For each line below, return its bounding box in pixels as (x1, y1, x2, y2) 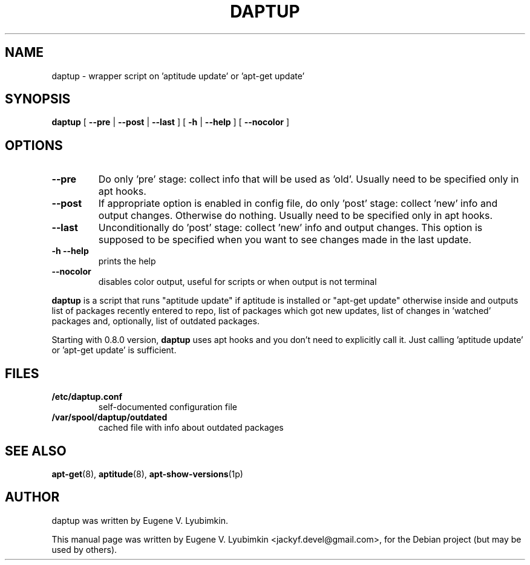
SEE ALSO (5, 443, 67, 459)
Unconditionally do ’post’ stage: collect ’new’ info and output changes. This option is (98, 221, 483, 234)
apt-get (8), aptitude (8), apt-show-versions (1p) (51, 468, 243, 479)
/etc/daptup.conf (51, 391, 123, 402)
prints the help (98, 256, 156, 267)
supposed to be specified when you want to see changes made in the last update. (98, 234, 472, 246)
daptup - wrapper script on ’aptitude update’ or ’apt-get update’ (51, 70, 305, 81)
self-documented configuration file (98, 402, 237, 413)
